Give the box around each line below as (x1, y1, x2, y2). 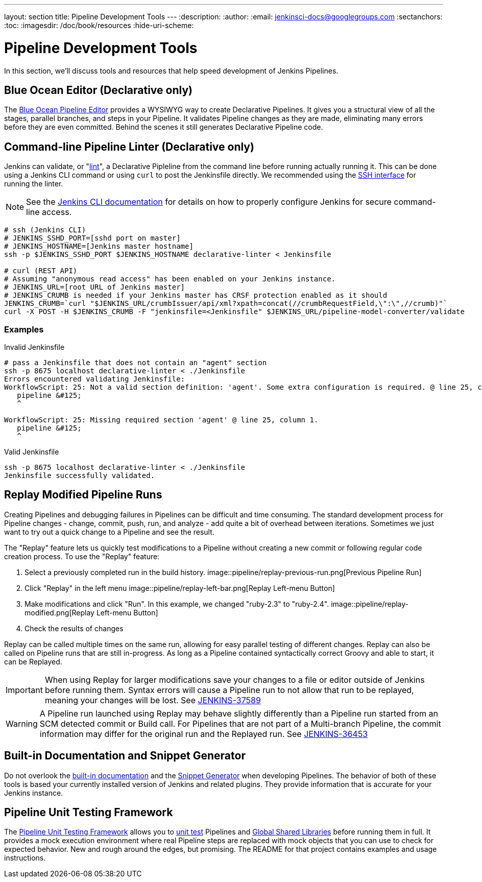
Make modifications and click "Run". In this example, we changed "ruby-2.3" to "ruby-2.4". (25, 599, 329, 608)
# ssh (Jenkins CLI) (4, 226, 86, 234)
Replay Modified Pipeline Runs (4, 488, 162, 502)
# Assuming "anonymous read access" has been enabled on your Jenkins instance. (4, 275, 336, 283)
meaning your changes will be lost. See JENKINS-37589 (44, 695, 261, 705)
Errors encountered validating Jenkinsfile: (4, 374, 185, 383)
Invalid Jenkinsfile (4, 342, 65, 351)
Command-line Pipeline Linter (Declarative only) (4, 140, 254, 153)
